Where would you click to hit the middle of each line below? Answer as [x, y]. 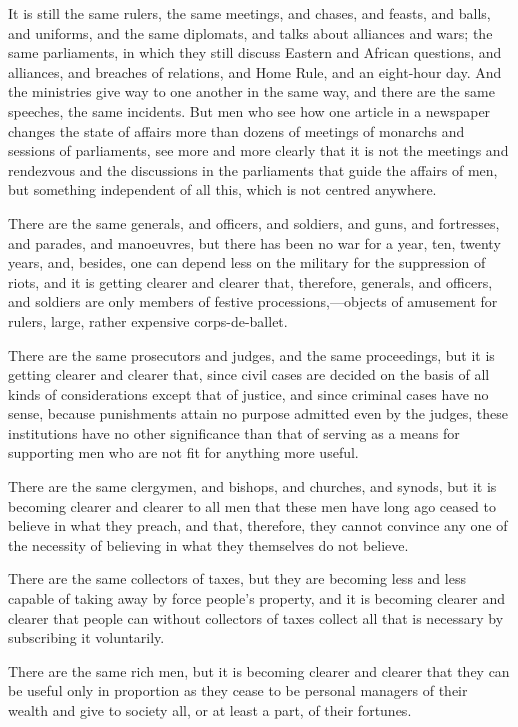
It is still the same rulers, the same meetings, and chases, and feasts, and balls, [249, 13]
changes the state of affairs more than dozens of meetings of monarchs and [236, 130]
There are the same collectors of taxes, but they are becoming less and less [237, 578]
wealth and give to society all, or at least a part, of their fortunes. [210, 710]
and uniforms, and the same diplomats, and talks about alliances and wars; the [250, 32]
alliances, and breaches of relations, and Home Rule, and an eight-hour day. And [255, 71]
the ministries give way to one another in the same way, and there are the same [251, 91]
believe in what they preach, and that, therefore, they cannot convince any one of [258, 525]
